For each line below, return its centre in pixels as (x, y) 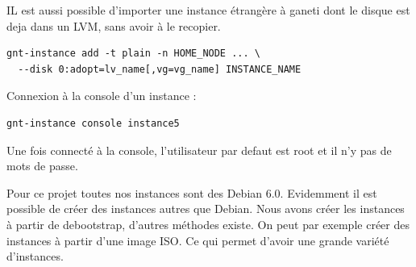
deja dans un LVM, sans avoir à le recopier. (114, 25)
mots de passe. (42, 166)
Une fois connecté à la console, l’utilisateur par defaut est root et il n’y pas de (199, 150)
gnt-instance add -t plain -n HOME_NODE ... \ (133, 54)
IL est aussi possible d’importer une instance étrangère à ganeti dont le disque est (208, 10)
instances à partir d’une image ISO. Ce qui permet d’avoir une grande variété (198, 240)
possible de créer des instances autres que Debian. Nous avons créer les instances (206, 209)
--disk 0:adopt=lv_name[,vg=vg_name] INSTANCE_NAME (160, 69)
